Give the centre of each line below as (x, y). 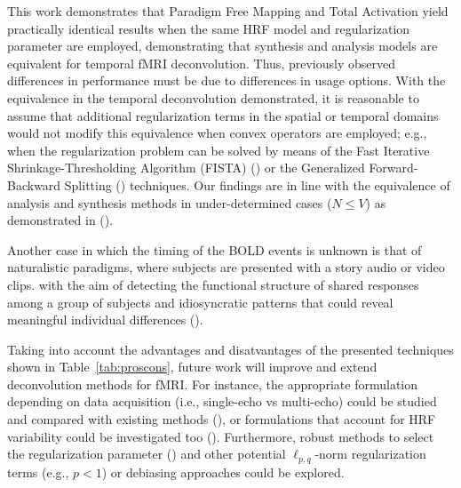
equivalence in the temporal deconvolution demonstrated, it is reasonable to (213, 97)
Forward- (393, 168)
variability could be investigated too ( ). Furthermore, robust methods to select (221, 436)
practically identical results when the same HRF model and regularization (209, 28)
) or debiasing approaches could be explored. (223, 472)
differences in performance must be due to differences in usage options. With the (227, 80)
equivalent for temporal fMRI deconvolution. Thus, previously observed (201, 63)
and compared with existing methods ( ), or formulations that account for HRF (222, 419)
